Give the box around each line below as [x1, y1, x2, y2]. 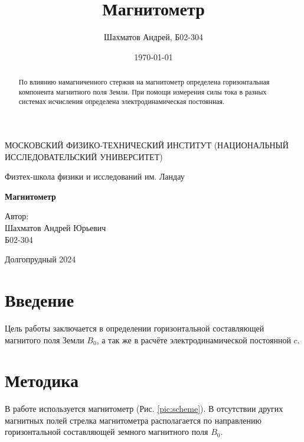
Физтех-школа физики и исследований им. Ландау [5, 170, 185, 183]
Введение [5, 288, 74, 312]
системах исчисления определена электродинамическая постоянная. [18, 96, 225, 106]
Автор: [5, 210, 29, 222]
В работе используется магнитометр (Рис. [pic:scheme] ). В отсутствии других [5, 402, 283, 415]
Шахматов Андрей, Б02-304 [104, 31, 203, 43]
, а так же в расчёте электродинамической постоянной [96, 333, 291, 346]
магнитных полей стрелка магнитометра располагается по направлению [5, 414, 261, 426]
